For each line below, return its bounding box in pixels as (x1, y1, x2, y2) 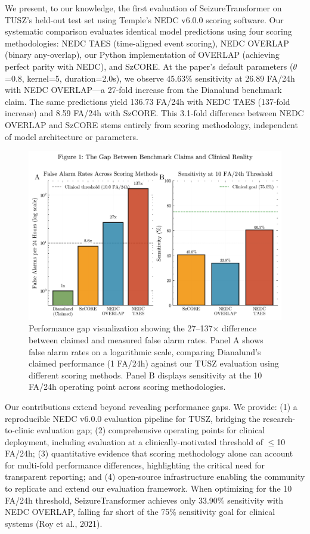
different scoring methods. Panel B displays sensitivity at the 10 (29, 368, 262, 381)
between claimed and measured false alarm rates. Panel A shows (29, 333, 263, 346)
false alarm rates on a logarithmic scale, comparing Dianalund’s (29, 345, 261, 358)
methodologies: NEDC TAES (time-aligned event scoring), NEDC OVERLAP (5, 36, 289, 49)
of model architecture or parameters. (5, 130, 138, 142)
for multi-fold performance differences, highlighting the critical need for (5, 458, 265, 471)
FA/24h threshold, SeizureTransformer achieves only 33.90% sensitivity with (5, 493, 284, 506)
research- (263, 412, 296, 424)
